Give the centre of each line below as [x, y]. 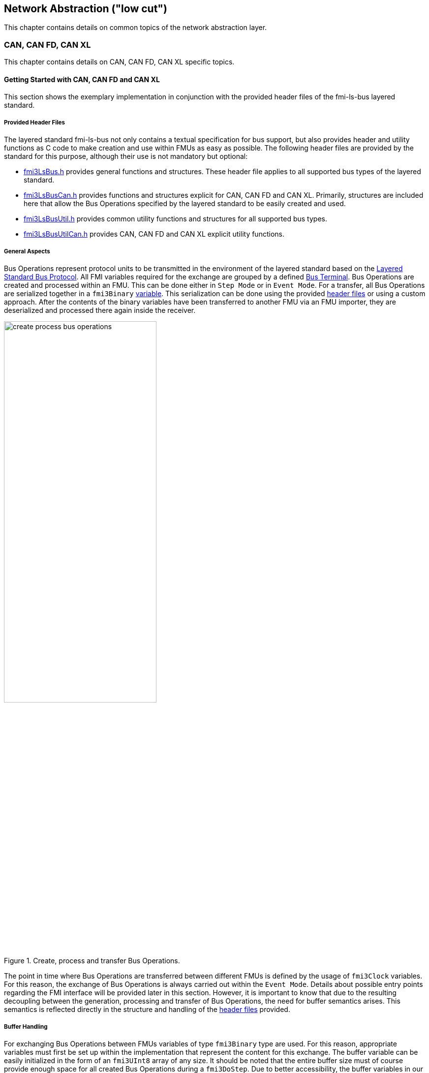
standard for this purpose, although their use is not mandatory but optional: [126, 156]
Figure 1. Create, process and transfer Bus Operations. [92, 961]
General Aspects [27, 251]
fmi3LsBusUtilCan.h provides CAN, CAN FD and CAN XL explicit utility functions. [154, 234]
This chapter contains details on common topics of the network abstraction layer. [136, 28]
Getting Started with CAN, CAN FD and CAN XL [82, 79]
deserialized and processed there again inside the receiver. [100, 310]
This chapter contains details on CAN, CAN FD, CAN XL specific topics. [119, 62]
